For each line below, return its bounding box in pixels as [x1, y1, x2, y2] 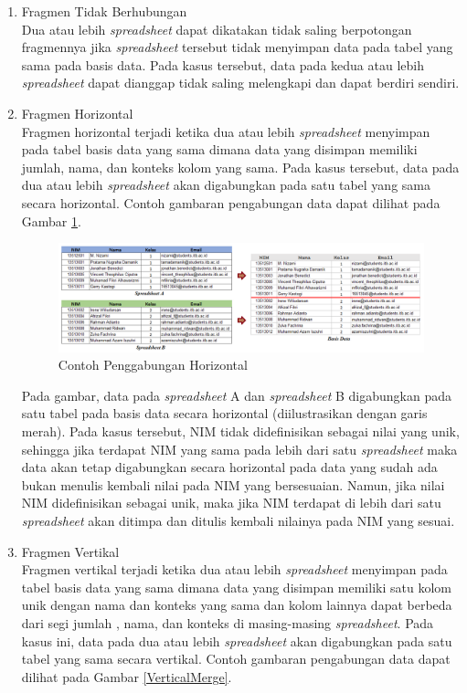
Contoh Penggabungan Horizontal [58, 355, 248, 374]
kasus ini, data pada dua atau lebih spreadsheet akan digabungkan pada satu [21, 631, 452, 650]
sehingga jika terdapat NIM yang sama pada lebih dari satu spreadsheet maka [21, 439, 458, 458]
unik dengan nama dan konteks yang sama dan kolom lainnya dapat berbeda [21, 595, 452, 614]
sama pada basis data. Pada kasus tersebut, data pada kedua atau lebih [21, 55, 424, 74]
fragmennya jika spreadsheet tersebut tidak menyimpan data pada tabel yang [21, 37, 453, 57]
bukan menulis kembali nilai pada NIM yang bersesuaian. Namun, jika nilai [21, 475, 445, 494]
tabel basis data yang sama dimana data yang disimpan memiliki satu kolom [21, 577, 451, 596]
